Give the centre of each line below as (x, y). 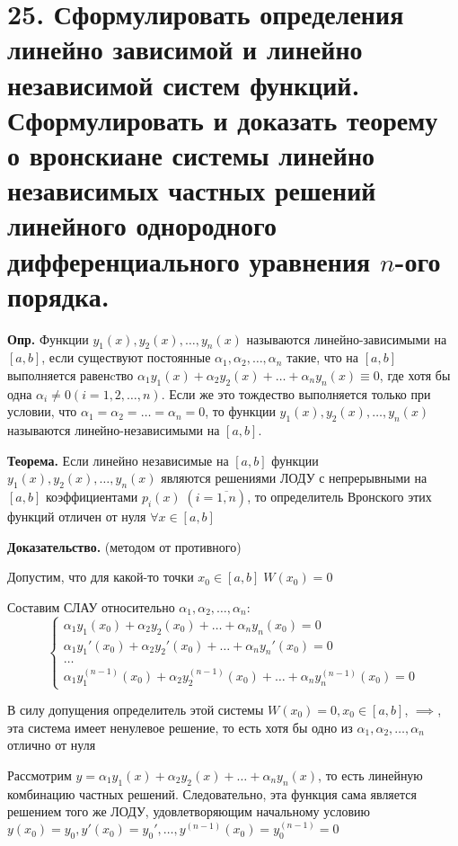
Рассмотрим (40, 775)
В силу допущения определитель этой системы (136, 710)
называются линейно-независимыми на (114, 430)
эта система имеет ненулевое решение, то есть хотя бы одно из (180, 727)
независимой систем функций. (184, 84)
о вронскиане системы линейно (191, 154)
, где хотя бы (415, 375)
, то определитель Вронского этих (339, 497)
